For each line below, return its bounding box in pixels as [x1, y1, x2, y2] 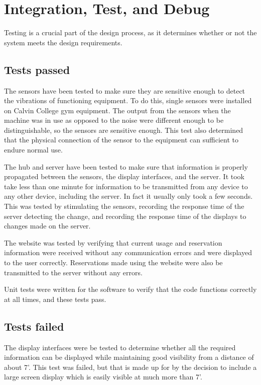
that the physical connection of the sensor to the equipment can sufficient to [4, 134, 238, 145]
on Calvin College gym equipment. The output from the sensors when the [4, 105, 231, 115]
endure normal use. [4, 144, 63, 155]
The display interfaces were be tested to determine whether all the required [4, 342, 236, 352]
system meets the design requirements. [4, 37, 122, 47]
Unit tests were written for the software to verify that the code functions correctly [4, 284, 257, 294]
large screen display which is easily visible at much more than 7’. [4, 371, 202, 382]
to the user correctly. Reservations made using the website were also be [4, 257, 223, 268]
